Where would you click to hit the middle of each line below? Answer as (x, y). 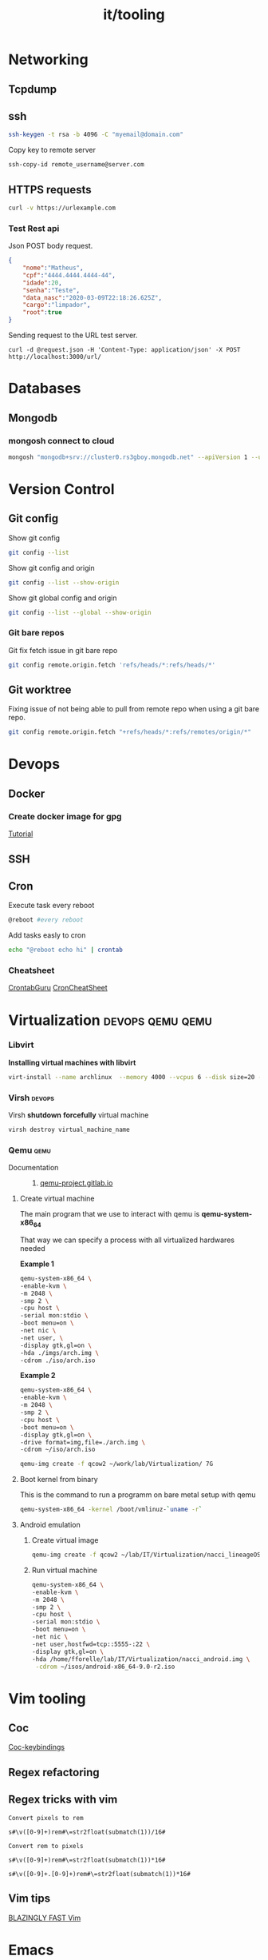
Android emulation (50, 1525)
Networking (49, 60)
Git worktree (40, 689)
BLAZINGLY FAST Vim (45, 1918)
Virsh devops (31, 1098)
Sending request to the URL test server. (73, 335)
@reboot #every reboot (46, 920)
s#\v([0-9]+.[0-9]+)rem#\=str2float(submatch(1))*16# (100, 1874)
